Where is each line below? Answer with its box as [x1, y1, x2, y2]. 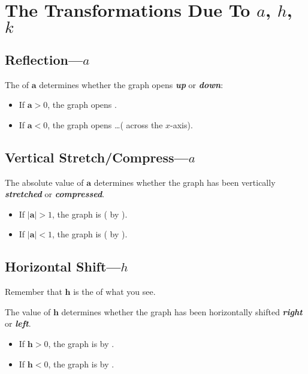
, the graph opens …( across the [47, 118, 163, 131]
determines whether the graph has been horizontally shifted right [61, 305, 303, 318]
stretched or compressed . [5, 188, 105, 200]
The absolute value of [5, 176, 84, 188]
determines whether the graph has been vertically [93, 176, 276, 188]
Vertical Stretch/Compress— [5, 147, 189, 166]
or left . [5, 317, 31, 330]
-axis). [170, 118, 193, 131]
